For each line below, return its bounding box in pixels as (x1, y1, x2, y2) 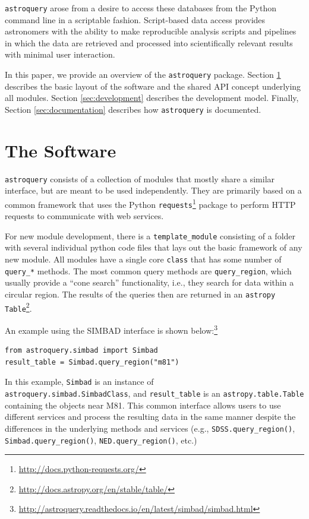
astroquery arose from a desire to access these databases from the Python (5, 2, 277, 14)
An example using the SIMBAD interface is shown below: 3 (5, 322, 218, 336)
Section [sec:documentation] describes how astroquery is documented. (5, 103, 261, 115)
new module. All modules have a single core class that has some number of (5, 253, 282, 265)
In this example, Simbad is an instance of (5, 375, 154, 388)
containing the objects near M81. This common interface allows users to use (5, 398, 281, 411)
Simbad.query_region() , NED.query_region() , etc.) (5, 433, 197, 446)
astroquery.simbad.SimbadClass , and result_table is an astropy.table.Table (5, 387, 304, 400)
